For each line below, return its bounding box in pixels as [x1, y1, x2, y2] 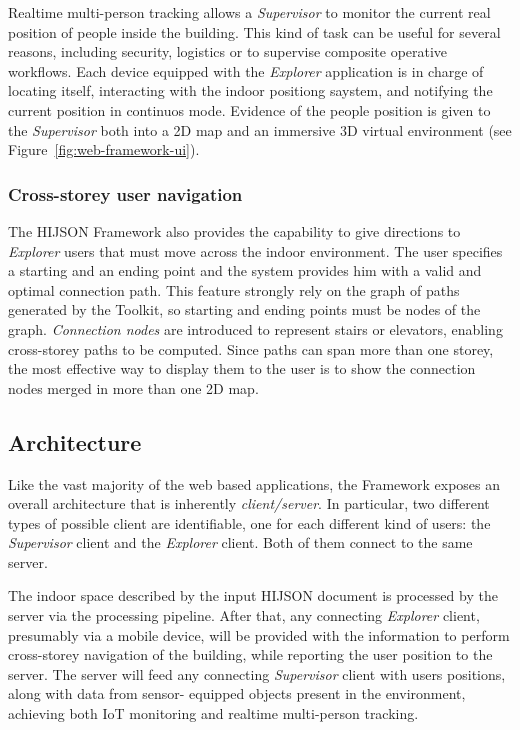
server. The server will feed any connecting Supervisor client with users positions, [8, 663, 506, 684]
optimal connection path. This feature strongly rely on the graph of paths [8, 279, 460, 300]
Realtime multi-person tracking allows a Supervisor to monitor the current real [8, 2, 491, 22]
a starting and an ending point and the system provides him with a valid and [8, 260, 482, 281]
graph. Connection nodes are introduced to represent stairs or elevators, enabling [8, 318, 503, 339]
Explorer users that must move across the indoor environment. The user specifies [8, 240, 503, 261]
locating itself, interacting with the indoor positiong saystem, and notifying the [8, 80, 493, 101]
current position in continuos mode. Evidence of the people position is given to [8, 99, 491, 120]
